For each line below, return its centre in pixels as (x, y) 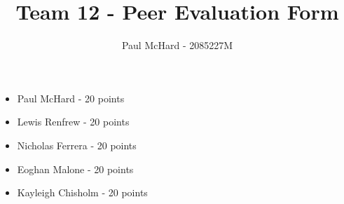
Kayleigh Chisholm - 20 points (82, 192)
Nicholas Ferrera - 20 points (77, 145)
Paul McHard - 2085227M (177, 45)
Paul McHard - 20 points (71, 98)
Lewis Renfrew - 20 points (73, 122)
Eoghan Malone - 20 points (75, 169)
